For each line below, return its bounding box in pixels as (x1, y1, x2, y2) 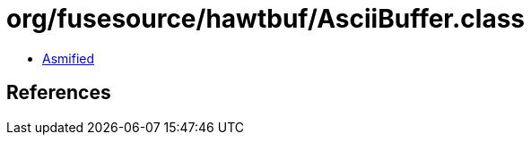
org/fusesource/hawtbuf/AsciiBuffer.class (6, 4, 526, 34)
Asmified (42, 50, 95, 66)
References (6, 81, 111, 104)
